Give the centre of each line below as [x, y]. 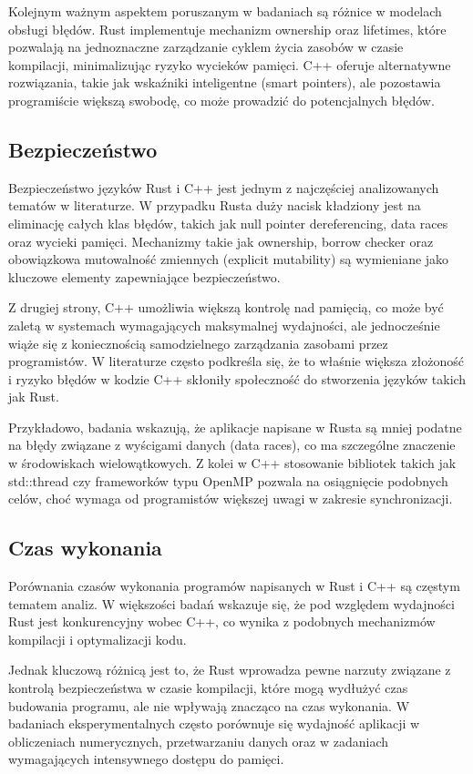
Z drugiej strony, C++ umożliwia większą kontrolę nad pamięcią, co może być [226, 307]
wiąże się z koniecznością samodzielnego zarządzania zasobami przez [198, 343]
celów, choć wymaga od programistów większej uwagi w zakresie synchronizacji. [231, 499]
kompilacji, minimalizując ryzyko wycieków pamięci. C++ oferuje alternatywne [230, 64]
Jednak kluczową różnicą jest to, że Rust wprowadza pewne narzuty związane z [230, 670]
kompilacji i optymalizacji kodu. [98, 639]
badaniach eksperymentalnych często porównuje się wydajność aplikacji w [214, 723]
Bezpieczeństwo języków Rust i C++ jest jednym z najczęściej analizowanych [224, 187]
